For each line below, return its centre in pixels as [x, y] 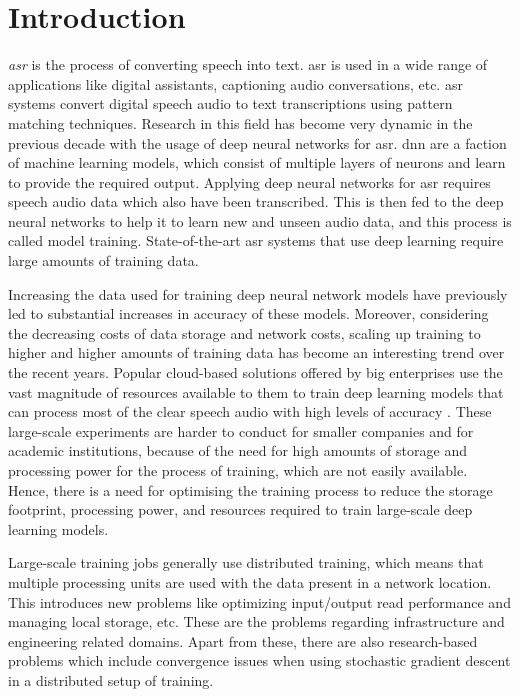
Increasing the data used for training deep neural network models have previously [258, 293]
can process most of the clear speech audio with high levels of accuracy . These [250, 411]
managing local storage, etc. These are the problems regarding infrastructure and [256, 621]
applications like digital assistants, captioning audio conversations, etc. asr [235, 83]
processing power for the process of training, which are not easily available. [238, 470]
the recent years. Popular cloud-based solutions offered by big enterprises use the [255, 372]
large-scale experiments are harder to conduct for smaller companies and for [241, 430]
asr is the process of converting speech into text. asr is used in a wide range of [248, 64]
